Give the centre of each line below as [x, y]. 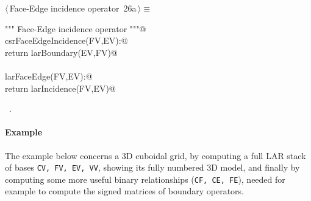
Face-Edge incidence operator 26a [73, 8]
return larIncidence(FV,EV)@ [60, 88]
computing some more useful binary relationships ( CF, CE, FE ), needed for [145, 179]
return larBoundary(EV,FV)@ [61, 52]
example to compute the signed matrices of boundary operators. [124, 191]
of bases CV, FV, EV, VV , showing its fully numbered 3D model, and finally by [152, 167]
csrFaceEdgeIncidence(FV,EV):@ [66, 40]
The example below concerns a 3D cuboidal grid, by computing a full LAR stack [155, 155]
